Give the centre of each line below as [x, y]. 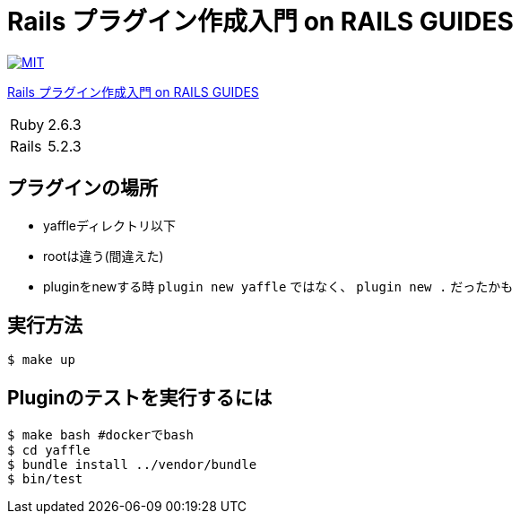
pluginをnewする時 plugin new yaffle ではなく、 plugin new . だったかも [278, 286]
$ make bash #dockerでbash [100, 435]
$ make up [41, 360]
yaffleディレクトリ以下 [110, 225]
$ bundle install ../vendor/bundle [132, 465]
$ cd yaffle [49, 451]
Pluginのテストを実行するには [140, 397]
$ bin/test [45, 479]
